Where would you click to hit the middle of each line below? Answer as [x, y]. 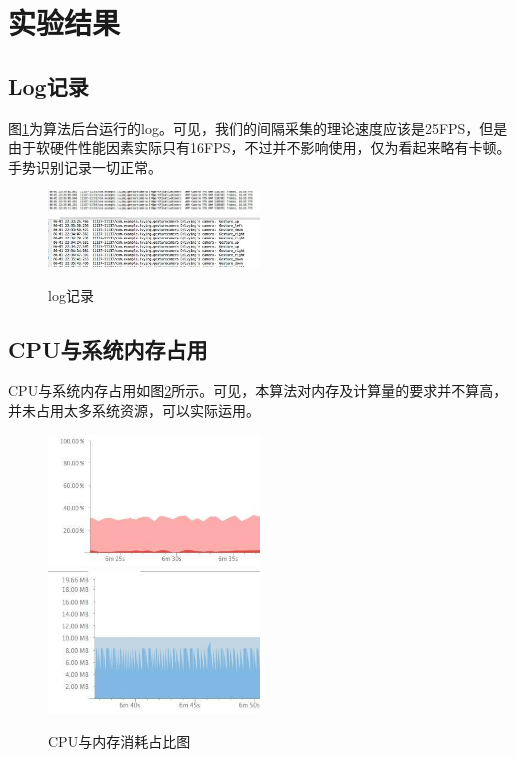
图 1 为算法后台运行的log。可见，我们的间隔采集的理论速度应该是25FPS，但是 [258, 127]
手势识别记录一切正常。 [85, 166]
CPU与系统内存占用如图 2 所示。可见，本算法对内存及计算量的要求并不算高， [258, 390]
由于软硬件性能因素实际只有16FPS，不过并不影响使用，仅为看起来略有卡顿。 [259, 147]
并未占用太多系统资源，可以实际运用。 [134, 409]
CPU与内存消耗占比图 [119, 741]
